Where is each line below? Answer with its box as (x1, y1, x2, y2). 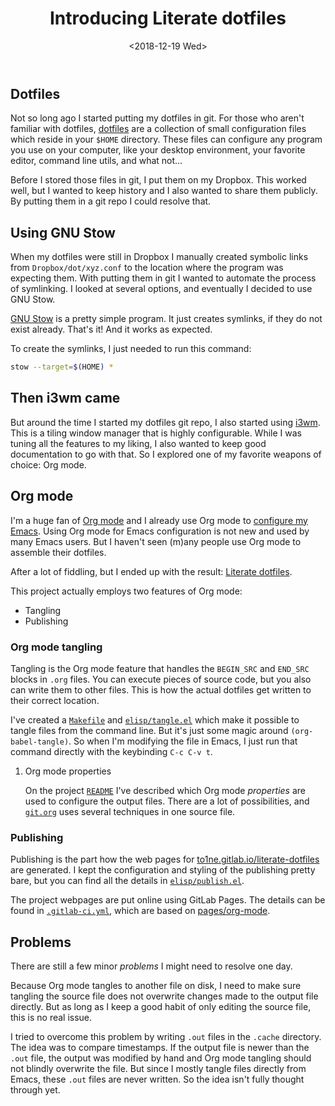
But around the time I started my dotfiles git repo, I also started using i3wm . (10, 416, 321, 428)
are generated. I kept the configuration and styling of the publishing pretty (10, 864, 316, 876)
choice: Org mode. (10, 458, 87, 471)
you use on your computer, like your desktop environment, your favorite (10, 144, 306, 156)
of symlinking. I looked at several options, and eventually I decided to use (10, 283, 313, 295)
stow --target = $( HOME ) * (10, 362, 114, 372)
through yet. (10, 1084, 61, 1096)
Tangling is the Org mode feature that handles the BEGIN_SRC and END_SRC (10, 662, 310, 674)
